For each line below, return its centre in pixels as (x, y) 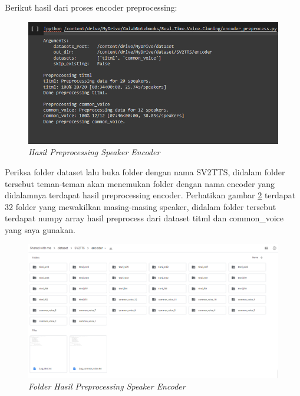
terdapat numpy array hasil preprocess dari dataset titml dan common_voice (144, 218)
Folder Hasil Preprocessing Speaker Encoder (107, 386)
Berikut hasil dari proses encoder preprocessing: (91, 7)
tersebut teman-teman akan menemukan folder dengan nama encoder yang (140, 183)
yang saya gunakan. (40, 229)
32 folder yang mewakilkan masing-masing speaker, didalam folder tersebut (141, 206)
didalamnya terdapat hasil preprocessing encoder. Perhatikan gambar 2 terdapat (150, 195)
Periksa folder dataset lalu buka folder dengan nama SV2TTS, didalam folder (145, 171)
